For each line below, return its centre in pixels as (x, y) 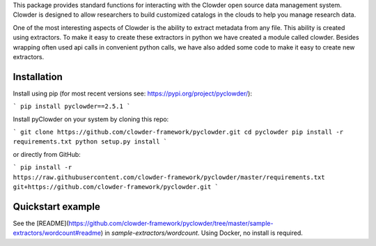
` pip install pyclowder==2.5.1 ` (72, 107)
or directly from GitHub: (47, 154)
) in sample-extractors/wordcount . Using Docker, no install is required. (202, 233)
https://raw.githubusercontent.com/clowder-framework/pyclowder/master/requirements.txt (169, 177)
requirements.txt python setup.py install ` (90, 142)
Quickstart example (57, 207)
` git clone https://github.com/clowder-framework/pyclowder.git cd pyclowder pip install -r (178, 132)
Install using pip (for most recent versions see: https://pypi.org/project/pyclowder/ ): (132, 93)
